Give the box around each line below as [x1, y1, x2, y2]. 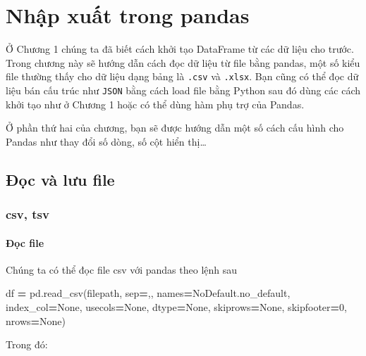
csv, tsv [6, 205, 49, 223]
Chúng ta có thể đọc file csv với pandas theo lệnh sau [6, 262, 238, 276]
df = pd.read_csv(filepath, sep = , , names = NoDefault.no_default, [6, 286, 291, 300]
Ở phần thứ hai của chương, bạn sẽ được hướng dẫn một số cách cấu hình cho [6, 120, 344, 135]
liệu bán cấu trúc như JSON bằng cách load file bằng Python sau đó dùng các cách [6, 82, 361, 97]
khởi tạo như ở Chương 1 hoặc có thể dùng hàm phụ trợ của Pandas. [6, 96, 305, 111]
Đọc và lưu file [6, 168, 115, 190]
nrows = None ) [6, 313, 66, 328]
